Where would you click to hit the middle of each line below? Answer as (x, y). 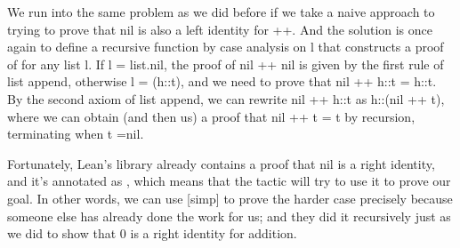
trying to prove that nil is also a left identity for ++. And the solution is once (220, 29)
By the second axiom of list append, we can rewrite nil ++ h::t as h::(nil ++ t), (226, 98)
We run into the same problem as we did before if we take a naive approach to (221, 12)
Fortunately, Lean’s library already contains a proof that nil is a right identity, (221, 163)
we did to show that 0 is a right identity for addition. (152, 233)
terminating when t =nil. (76, 134)
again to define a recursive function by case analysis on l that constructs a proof (226, 47)
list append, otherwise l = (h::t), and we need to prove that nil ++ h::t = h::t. (222, 81)
